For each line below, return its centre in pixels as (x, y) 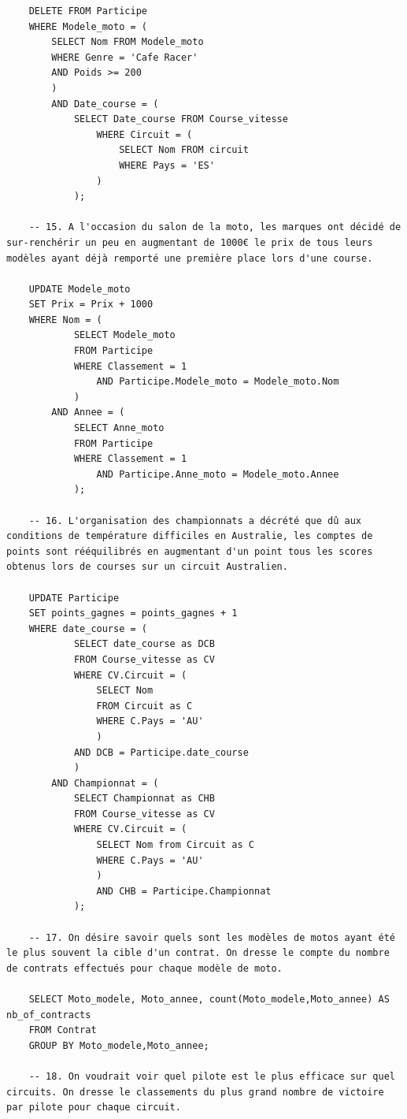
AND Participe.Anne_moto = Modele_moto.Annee (218, 474)
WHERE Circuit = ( (144, 134)
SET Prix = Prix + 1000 (91, 305)
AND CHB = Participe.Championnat (184, 891)
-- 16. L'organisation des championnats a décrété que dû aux (195, 520)
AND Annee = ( (88, 413)
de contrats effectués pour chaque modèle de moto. (144, 968)
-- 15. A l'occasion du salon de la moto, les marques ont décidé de (215, 227)
